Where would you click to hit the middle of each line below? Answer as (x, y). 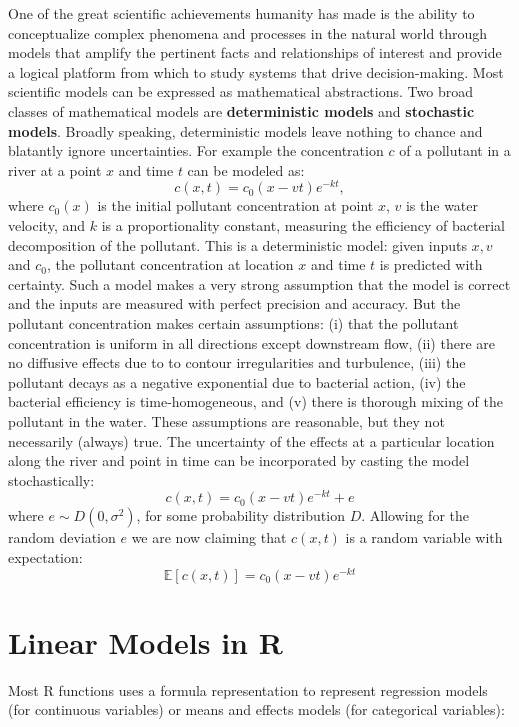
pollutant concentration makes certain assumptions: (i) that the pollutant (233, 322)
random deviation (62, 537)
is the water (442, 205)
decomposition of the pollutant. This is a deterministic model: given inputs (237, 244)
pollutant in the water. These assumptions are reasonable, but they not (226, 420)
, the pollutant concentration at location (170, 264)
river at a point (55, 169)
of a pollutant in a (455, 150)
